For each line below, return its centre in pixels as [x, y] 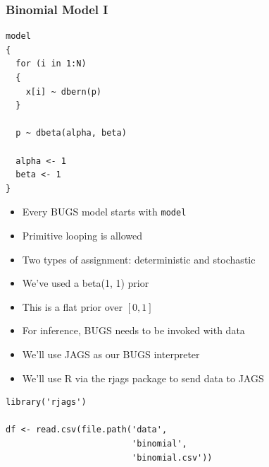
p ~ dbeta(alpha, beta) [71, 133]
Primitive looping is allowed [82, 235]
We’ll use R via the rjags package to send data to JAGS [143, 378]
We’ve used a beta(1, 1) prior [86, 283]
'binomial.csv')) [172, 457]
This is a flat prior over [73, 306]
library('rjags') [46, 402]
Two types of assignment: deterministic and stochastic [139, 259]
